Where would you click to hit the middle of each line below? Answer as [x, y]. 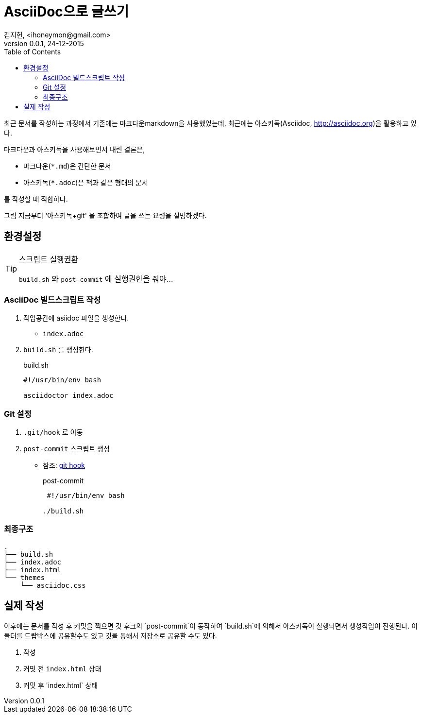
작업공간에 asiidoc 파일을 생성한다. [76, 318]
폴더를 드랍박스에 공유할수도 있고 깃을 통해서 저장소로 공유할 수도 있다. [110, 635]
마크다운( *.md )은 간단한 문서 [67, 166]
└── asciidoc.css [53, 585]
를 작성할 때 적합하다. [36, 199]
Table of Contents [33, 51]
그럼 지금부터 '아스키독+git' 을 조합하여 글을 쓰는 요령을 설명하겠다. [105, 215]
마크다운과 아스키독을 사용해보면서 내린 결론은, [75, 149]
